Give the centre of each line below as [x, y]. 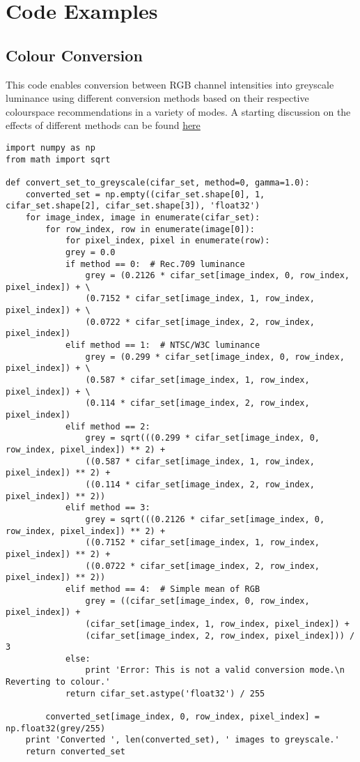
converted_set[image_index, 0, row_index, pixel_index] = [183, 717]
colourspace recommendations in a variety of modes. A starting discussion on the [178, 111]
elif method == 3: [108, 508]
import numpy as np [50, 147]
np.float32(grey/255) [56, 728]
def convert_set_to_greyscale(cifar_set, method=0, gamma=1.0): [158, 182]
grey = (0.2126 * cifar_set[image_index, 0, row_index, [217, 276]
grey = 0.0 [90, 252]
